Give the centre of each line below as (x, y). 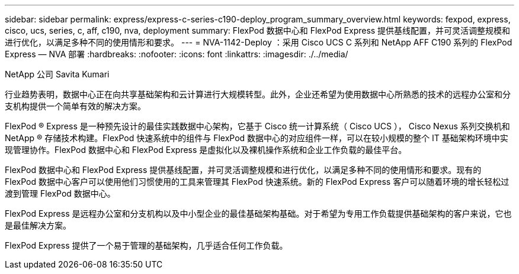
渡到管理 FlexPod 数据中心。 (60, 193)
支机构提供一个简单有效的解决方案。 (75, 106)
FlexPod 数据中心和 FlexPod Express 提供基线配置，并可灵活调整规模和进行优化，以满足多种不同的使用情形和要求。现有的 (243, 170)
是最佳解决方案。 (38, 225)
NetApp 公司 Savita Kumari (57, 74)
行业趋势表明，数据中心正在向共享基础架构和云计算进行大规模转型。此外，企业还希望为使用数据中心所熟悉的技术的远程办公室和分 (258, 94)
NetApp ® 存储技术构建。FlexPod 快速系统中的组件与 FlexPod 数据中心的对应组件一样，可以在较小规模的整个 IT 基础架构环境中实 (257, 138)
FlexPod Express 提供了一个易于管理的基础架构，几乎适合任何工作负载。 (146, 245)
